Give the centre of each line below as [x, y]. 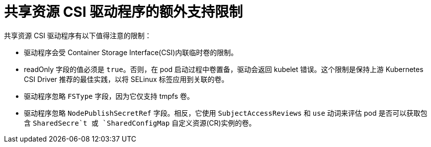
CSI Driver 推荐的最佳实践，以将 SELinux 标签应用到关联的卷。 [126, 79]
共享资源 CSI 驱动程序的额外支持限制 [124, 12]
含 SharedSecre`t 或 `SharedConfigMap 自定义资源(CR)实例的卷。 [140, 123]
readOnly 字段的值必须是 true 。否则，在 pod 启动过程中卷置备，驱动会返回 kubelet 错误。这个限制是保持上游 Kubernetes [224, 69]
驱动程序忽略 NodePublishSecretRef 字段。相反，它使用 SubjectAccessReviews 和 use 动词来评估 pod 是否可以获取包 [226, 113]
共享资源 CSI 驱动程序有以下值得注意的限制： [78, 35]
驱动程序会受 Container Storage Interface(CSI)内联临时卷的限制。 [131, 52]
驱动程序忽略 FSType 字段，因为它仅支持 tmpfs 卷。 [109, 96]
